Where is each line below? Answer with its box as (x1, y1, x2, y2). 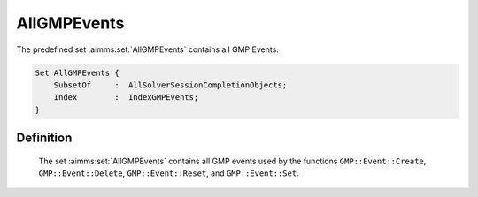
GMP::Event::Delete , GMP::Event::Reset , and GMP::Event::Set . (38, 168, 300, 178)
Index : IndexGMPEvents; (53, 93, 199, 102)
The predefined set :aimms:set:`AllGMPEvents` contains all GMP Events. (16, 44, 279, 55)
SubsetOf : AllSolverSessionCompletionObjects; (53, 80, 288, 90)
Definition (16, 131, 73, 146)
